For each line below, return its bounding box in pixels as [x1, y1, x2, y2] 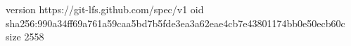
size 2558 [6, 29, 44, 44]
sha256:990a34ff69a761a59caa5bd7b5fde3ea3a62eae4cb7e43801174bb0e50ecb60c [6, 15, 345, 30]
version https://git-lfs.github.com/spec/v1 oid [6, 2, 204, 16]
